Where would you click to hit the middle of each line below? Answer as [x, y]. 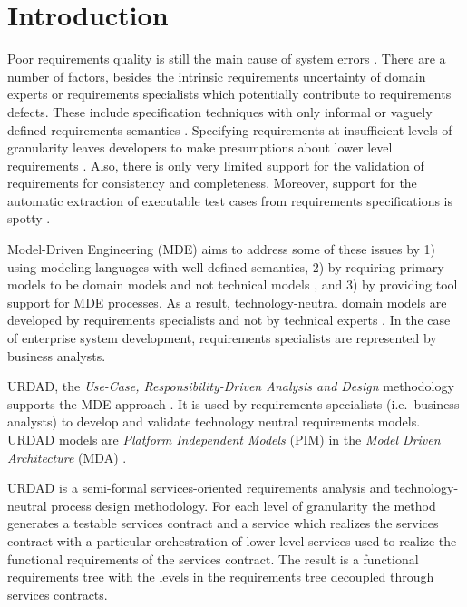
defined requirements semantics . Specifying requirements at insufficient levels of [230, 129]
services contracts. [58, 594]
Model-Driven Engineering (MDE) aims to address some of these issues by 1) [222, 249]
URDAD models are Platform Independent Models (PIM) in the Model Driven [224, 439]
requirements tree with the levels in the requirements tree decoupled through [221, 577]
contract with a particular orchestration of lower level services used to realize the [232, 540]
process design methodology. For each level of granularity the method [243, 505]
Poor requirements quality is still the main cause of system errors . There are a [227, 59]
